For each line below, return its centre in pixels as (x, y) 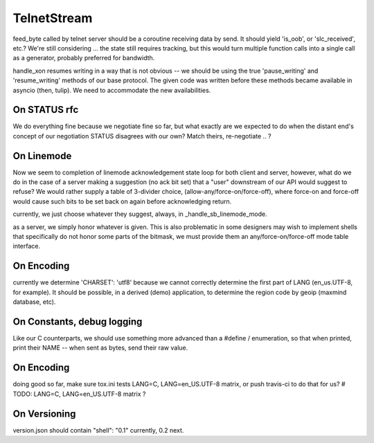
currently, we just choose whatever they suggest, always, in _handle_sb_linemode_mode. (140, 214)
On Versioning (44, 414)
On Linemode (42, 156)
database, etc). (34, 302)
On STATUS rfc (46, 110)
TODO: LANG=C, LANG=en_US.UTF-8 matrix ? (79, 394)
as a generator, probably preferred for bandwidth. (84, 58)
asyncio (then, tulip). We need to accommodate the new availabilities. (112, 90)
